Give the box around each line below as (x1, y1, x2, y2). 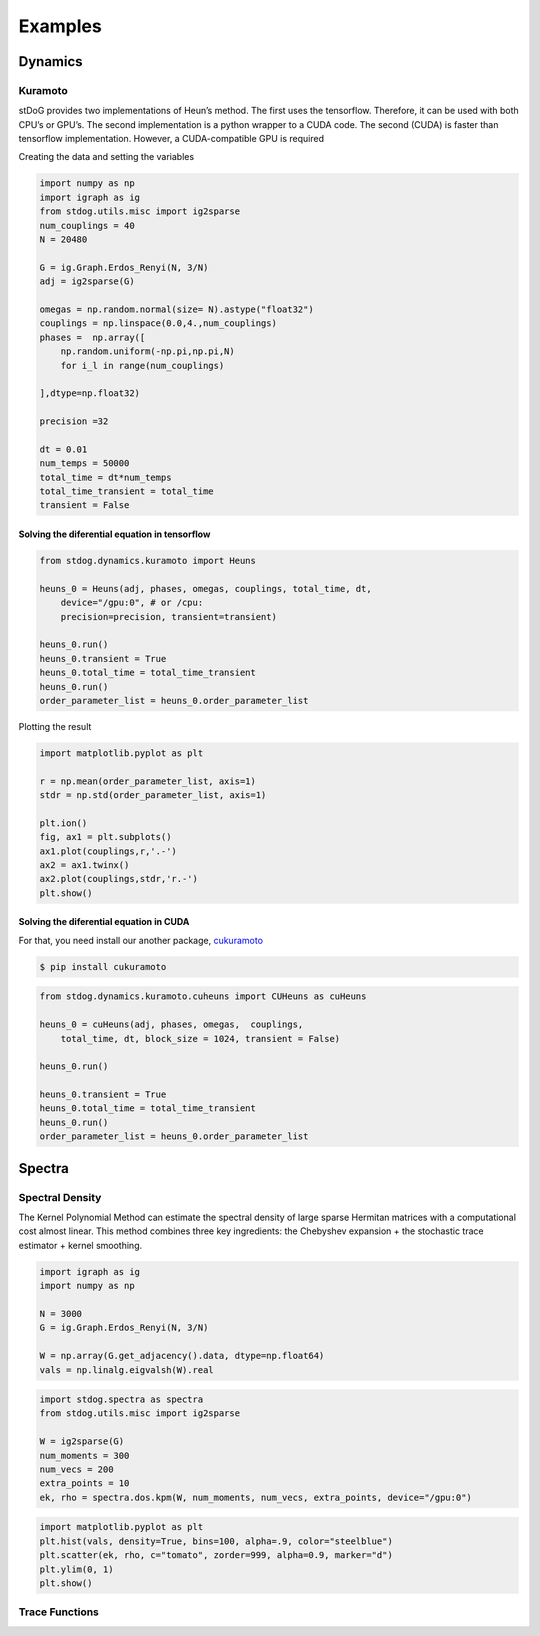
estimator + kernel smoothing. (18, 1239, 143, 1251)
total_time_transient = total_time (39, 486, 214, 497)
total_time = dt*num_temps (39, 471, 172, 483)
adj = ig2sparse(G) (39, 276, 135, 287)
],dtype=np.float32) (39, 388, 140, 399)
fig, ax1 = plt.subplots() (39, 831, 172, 843)
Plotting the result (18, 720, 92, 732)
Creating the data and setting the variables (18, 151, 195, 163)
